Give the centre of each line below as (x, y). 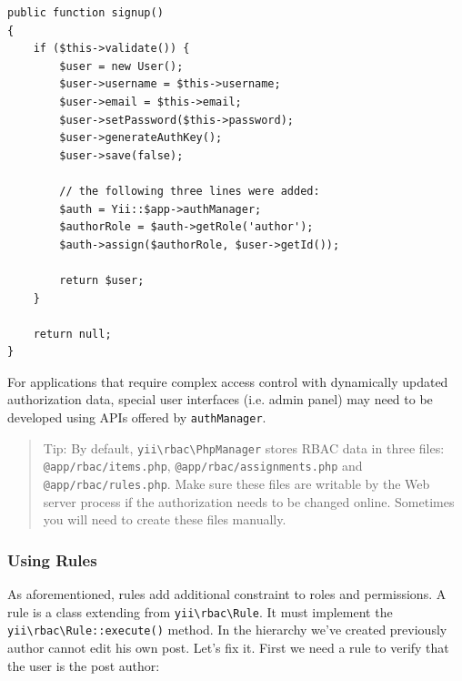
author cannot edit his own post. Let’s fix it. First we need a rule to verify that (228, 647)
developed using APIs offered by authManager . (137, 417)
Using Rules (52, 559)
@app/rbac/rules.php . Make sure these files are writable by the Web (236, 484)
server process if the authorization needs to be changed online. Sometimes (249, 501)
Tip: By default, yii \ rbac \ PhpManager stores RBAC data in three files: (244, 447)
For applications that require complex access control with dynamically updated (228, 381)
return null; (72, 334)
